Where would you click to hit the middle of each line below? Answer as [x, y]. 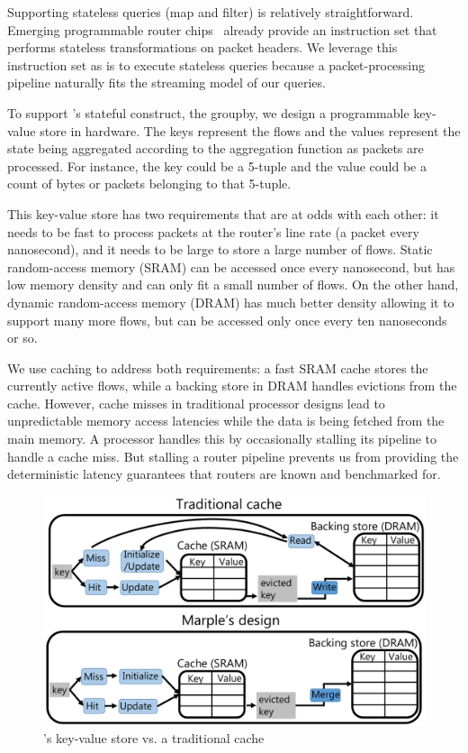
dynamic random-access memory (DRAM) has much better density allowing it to [231, 302]
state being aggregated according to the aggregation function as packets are [216, 148]
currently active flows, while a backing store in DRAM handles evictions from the [232, 386]
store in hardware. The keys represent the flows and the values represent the [250, 130]
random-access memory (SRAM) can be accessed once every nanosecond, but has [231, 266]
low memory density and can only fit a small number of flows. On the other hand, [233, 285]
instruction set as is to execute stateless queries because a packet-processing [216, 64]
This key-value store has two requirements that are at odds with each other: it [223, 213]
